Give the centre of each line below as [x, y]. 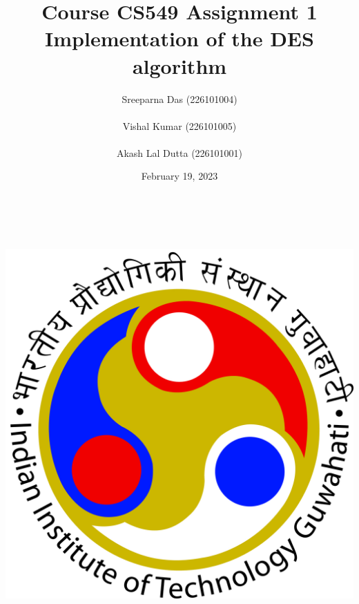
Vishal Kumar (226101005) [179, 125]
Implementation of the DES [179, 38]
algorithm [179, 65]
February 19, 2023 [179, 176]
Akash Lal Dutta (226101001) [179, 152]
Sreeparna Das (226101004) [179, 98]
